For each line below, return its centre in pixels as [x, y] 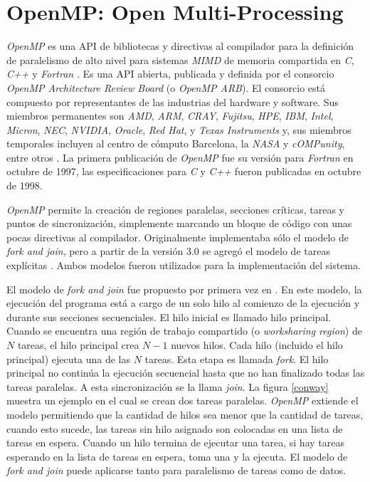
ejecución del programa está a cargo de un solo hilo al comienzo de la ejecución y [183, 303]
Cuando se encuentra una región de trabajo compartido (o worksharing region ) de [184, 331]
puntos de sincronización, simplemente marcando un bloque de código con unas [179, 223]
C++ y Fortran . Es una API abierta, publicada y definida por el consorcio [170, 74]
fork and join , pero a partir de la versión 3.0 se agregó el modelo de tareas [168, 251]
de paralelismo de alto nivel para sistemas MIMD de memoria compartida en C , [180, 59]
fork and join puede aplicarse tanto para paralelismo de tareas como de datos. [176, 470]
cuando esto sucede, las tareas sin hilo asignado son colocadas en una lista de [175, 428]
